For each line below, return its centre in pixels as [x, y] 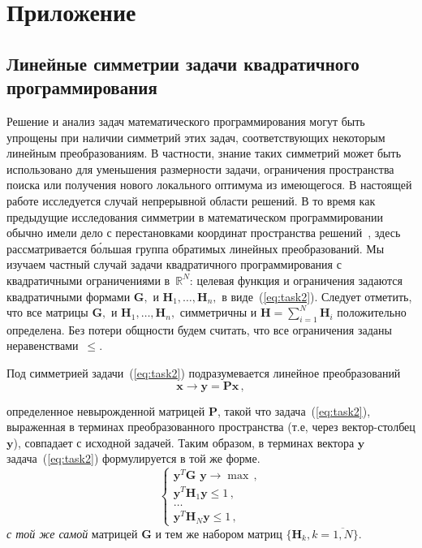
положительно [372, 312]
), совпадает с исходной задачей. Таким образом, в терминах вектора [184, 442]
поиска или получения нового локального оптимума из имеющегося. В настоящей [209, 185]
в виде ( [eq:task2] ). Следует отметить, [317, 296]
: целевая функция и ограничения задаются [296, 280]
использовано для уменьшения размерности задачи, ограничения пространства [200, 168]
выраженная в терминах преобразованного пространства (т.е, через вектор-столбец [211, 427]
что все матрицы [47, 312]
